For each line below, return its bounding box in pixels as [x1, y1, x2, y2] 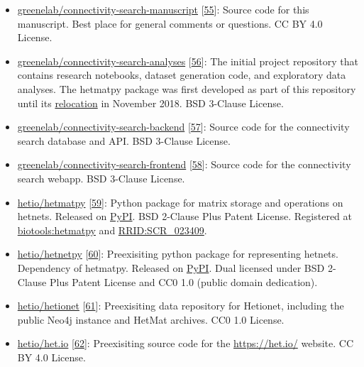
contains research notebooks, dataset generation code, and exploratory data [17, 67, 346, 82]
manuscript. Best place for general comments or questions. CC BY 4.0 [17, 16, 323, 31]
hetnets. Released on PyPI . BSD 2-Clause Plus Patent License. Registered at [17, 209, 352, 224]
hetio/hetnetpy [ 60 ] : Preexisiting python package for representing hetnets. [17, 246, 338, 261]
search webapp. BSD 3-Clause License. [17, 170, 185, 185]
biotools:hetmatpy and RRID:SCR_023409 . [17, 222, 207, 237]
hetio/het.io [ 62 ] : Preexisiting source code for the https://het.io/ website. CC [17, 336, 353, 351]
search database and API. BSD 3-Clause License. [17, 133, 231, 148]
